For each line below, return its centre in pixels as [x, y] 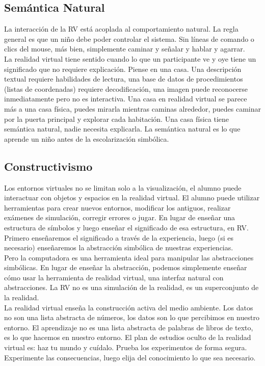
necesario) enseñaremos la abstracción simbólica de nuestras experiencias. [119, 247]
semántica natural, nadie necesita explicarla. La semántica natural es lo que [122, 129]
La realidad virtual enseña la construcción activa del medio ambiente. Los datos [129, 307]
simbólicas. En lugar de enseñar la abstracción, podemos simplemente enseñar [126, 267]
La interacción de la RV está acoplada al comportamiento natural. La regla [121, 29]
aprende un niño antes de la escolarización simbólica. [87, 138]
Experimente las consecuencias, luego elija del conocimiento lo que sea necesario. [130, 357]
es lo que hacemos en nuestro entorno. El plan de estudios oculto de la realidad [128, 337]
